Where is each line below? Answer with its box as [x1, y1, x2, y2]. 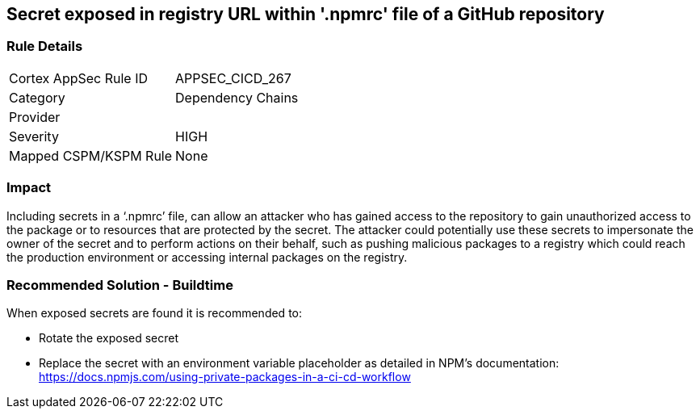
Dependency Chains [175, 89, 299, 106]
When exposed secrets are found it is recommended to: [6, 306, 303, 321]
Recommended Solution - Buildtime [6, 276, 233, 293]
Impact [6, 179, 52, 196]
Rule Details [6, 38, 83, 55]
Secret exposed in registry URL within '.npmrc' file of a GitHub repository [6, 4, 605, 24]
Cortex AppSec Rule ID [9, 69, 149, 86]
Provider [9, 108, 61, 125]
